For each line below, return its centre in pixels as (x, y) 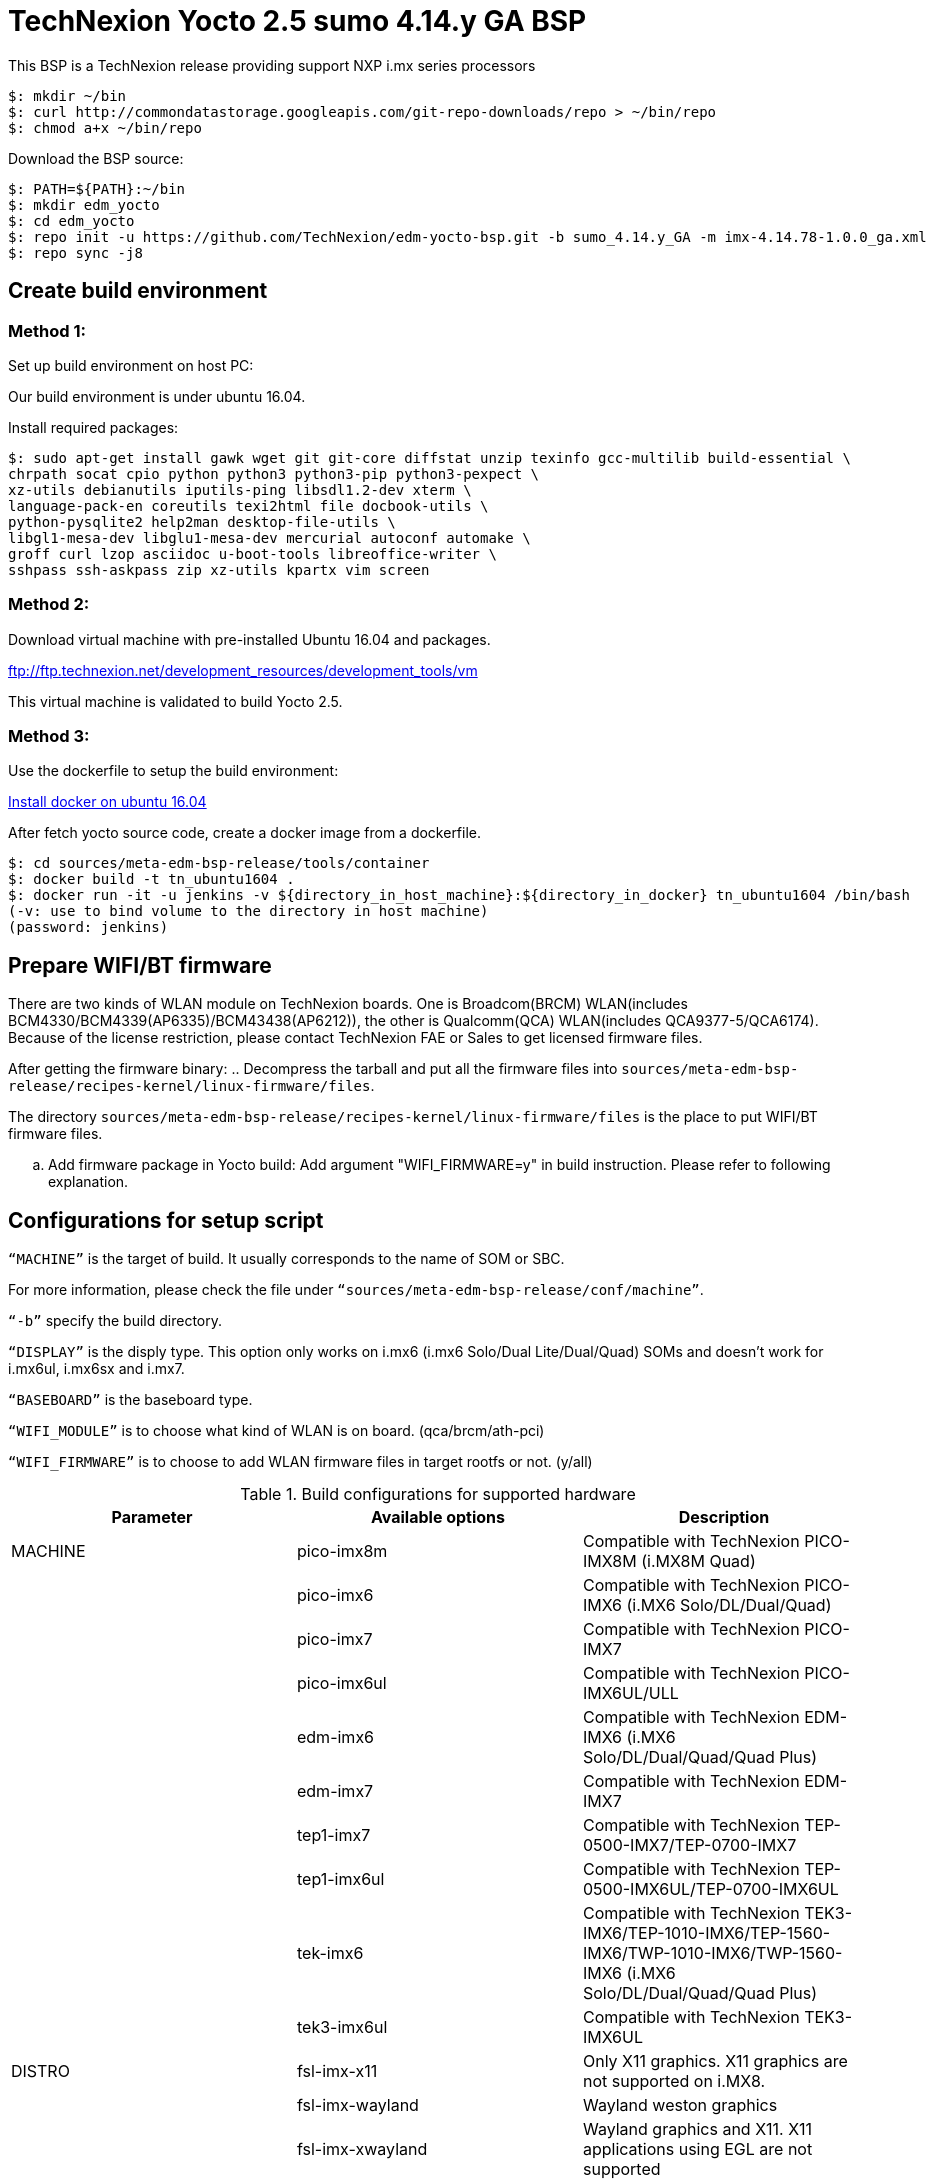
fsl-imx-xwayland (362, 2149)
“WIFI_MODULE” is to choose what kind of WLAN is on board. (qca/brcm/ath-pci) (276, 1431)
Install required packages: (93, 427)
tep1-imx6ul (340, 1879)
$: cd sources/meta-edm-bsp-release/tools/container (219, 863)
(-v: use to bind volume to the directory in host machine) (248, 911)
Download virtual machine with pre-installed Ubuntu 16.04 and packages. (249, 639)
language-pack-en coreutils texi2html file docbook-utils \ (248, 505)
